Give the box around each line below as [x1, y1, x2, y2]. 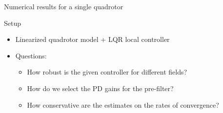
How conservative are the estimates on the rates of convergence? [27, 99, 219, 110]
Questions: [15, 50, 47, 60]
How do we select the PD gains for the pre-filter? [27, 83, 174, 93]
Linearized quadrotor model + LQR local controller [15, 34, 170, 44]
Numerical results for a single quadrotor [4, 1, 123, 11]
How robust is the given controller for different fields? [27, 67, 187, 77]
